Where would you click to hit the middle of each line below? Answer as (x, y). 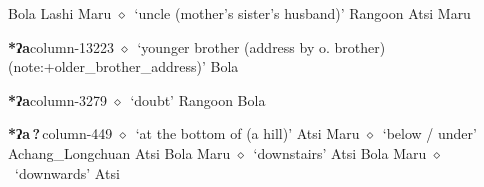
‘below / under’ (429, 133)
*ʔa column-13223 (61, 46)
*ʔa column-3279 (58, 99)
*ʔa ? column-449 (60, 133)
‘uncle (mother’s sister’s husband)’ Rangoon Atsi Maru (302, 13)
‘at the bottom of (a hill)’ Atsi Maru (247, 133)
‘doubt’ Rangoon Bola (198, 99)
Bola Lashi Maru (60, 13)
